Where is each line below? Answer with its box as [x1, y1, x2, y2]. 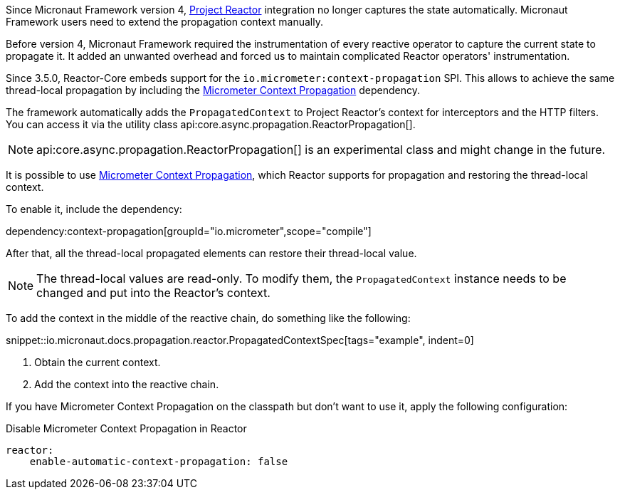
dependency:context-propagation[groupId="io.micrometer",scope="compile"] [6, 225, 372, 237]
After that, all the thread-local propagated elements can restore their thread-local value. [6, 247, 417, 259]
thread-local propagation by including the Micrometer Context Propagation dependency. [6, 84, 420, 96]
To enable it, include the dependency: [6, 203, 182, 215]
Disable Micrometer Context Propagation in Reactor [6, 422, 247, 434]
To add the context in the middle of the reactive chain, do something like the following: [6, 312, 411, 324]
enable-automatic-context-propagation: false [29, 456, 288, 467]
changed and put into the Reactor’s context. [36, 286, 270, 300]
